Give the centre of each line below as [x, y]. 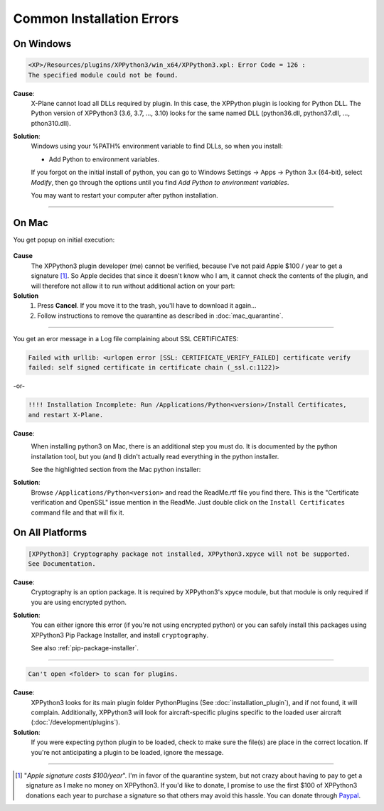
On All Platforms [50, 533]
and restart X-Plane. [66, 415]
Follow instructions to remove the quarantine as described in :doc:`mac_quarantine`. [160, 316]
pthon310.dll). [51, 123]
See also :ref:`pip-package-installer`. [85, 648]
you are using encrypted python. [79, 602]
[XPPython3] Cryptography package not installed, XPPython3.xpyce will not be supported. [190, 554]
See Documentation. [62, 564]
